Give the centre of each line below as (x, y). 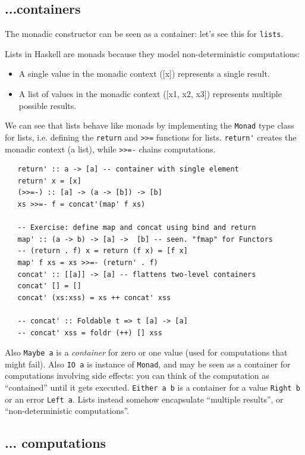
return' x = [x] (49, 181)
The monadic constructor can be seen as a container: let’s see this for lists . (144, 34)
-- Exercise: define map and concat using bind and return (137, 228)
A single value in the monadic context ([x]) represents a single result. (144, 74)
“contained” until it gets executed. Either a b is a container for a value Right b (152, 387)
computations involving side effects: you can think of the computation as (137, 375)
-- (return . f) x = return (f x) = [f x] (103, 251)
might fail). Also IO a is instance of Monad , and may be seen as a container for (148, 364)
